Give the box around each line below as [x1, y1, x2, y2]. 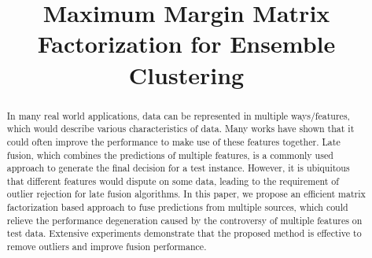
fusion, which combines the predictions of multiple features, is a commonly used [6, 148, 333, 161]
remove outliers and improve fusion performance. [6, 240, 207, 253]
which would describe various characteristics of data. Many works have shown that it [6, 122, 355, 135]
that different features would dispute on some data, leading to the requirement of [6, 174, 339, 187]
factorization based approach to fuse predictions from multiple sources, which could [6, 201, 348, 214]
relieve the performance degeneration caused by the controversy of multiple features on [6, 213, 363, 227]
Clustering [128, 58, 245, 90]
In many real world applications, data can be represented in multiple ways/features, [6, 109, 350, 122]
